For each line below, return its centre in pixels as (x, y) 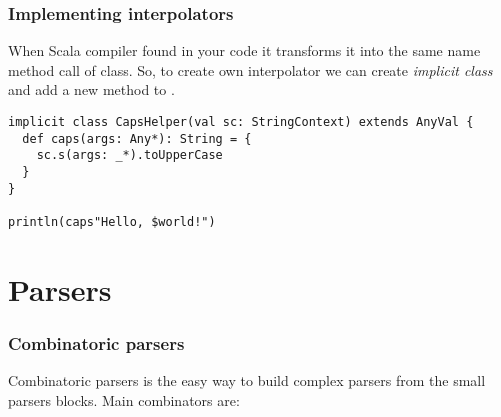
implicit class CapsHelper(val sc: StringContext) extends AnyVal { (241, 122)
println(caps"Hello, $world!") (112, 221)
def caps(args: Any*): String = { (137, 138)
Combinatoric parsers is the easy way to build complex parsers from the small (247, 380)
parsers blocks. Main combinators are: (124, 399)
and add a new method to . (91, 89)
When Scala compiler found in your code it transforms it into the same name (244, 50)
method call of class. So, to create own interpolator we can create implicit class (250, 69)
